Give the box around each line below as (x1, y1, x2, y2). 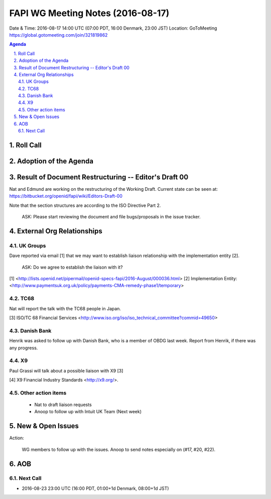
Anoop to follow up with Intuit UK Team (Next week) (34, 409, 142, 415)
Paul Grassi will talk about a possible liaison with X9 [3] (9, 367, 123, 373)
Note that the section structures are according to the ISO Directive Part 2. (9, 202, 161, 208)
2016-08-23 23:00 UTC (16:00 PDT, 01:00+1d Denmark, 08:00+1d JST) (22, 485, 169, 491)
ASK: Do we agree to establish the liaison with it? (22, 264, 123, 270)
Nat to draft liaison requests (34, 402, 92, 408)
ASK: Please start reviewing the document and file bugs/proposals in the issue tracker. (22, 214, 201, 220)
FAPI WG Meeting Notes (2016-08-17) (9, 8, 170, 19)
